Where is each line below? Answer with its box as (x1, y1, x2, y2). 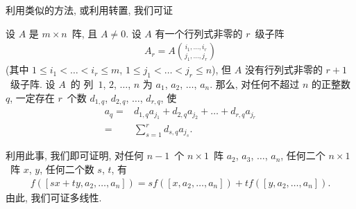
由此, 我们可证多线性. (6, 190, 102, 204)
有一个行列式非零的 (155, 26, 243, 40)
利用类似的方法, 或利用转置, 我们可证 (6, 3, 173, 17)
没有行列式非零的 (244, 62, 323, 77)
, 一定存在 (10, 90, 55, 104)
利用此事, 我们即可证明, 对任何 (6, 148, 144, 163)
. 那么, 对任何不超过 (210, 77, 300, 91)
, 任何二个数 (40, 162, 94, 176)
